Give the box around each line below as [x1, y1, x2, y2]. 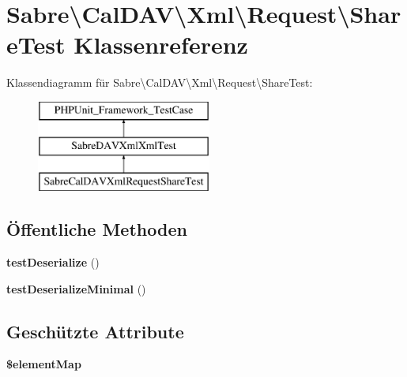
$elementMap [6, 356, 81, 372]
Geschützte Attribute [6, 319, 184, 343]
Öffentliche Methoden [6, 217, 187, 241]
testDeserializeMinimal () [6, 280, 146, 297]
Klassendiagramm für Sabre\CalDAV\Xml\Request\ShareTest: [6, 74, 313, 91]
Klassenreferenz [73, 28, 248, 61]
